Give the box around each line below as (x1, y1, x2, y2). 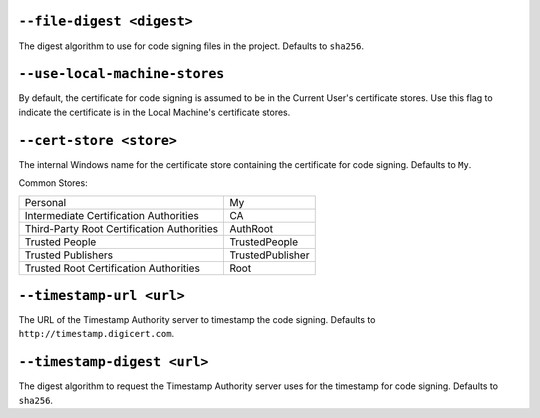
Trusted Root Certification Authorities (24, 261, 200, 275)
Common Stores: (18, 177, 89, 189)
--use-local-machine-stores (18, 66, 225, 82)
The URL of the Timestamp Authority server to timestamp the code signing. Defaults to (18, 314, 376, 326)
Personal (24, 195, 67, 209)
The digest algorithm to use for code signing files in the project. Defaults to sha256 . (18, 40, 365, 52)
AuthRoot (229, 221, 274, 235)
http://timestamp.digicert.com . (18, 328, 175, 340)
